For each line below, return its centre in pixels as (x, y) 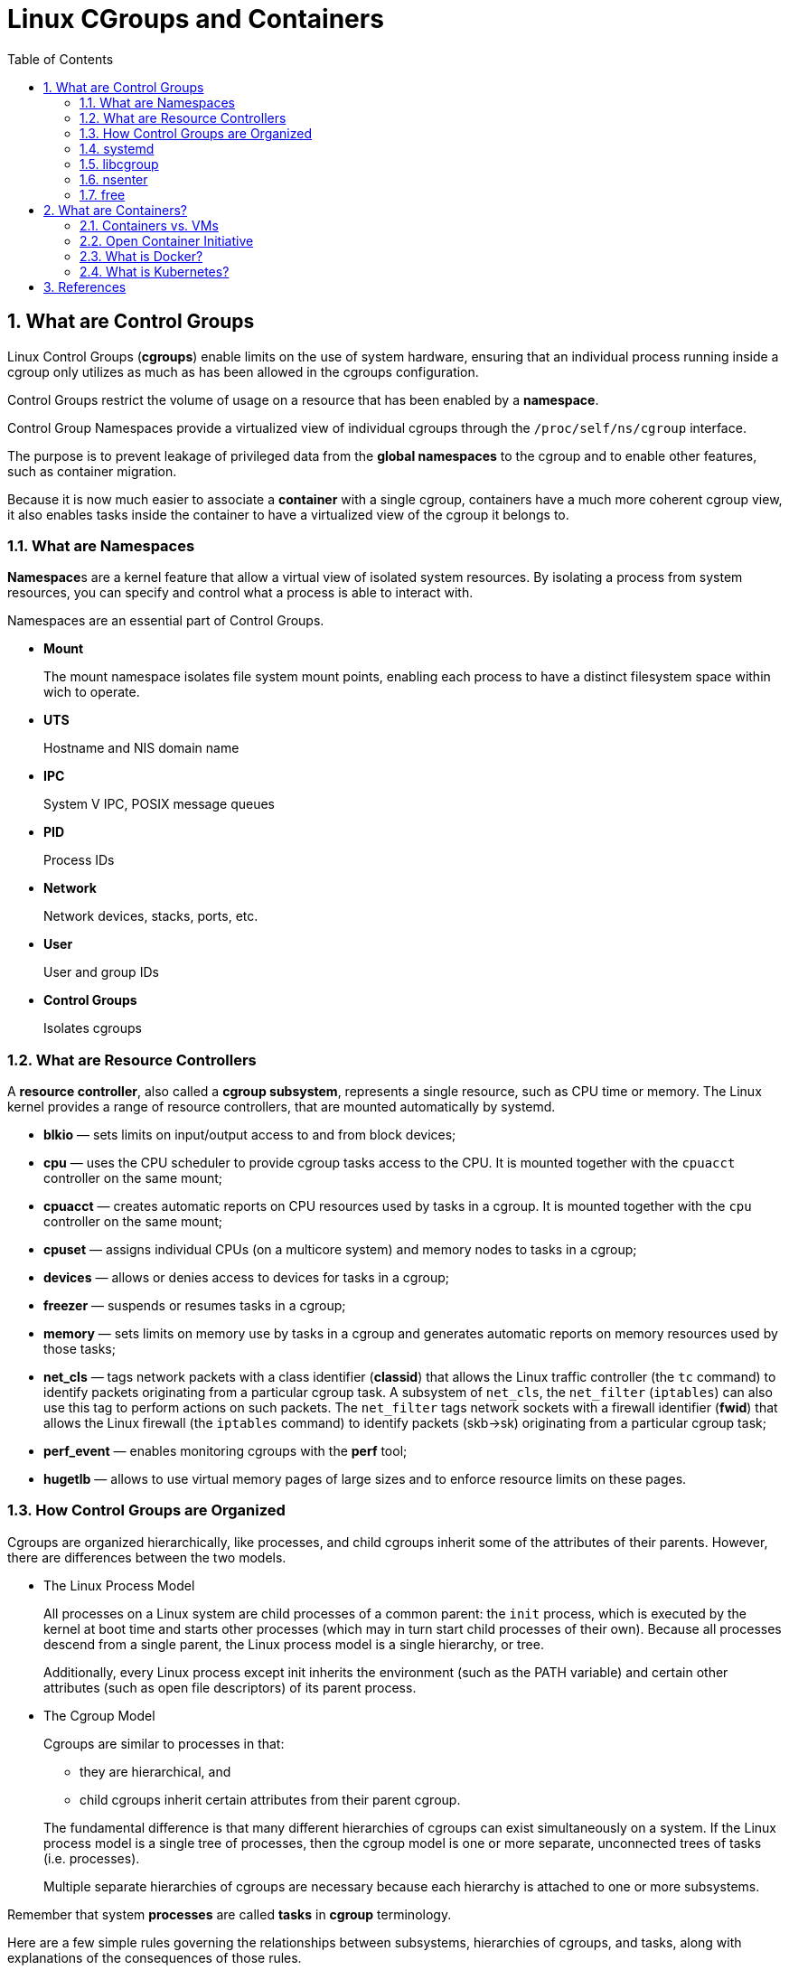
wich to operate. (92, 692)
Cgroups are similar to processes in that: (164, 1743)
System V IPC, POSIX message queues (160, 804)
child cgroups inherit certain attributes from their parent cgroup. (270, 1799)
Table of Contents (61, 59)
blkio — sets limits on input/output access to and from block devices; (250, 1135)
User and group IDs (101, 972)
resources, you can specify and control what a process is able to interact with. (240, 593)
